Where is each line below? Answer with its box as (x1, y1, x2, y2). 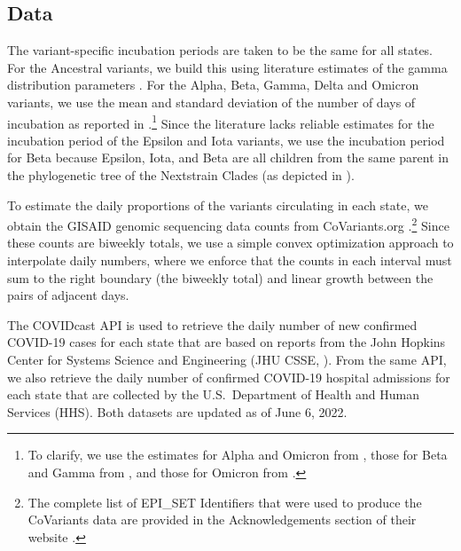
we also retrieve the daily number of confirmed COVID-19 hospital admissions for (7, 367, 450, 386)
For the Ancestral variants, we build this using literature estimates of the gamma (7, 58, 448, 76)
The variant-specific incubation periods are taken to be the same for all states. (7, 41, 434, 59)
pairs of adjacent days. (7, 286, 129, 304)
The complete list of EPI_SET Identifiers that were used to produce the (27, 492, 422, 511)
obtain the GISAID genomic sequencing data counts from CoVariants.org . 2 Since (7, 214, 449, 234)
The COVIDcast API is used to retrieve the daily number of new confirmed (7, 315, 418, 334)
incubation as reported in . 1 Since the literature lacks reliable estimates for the (7, 111, 434, 132)
